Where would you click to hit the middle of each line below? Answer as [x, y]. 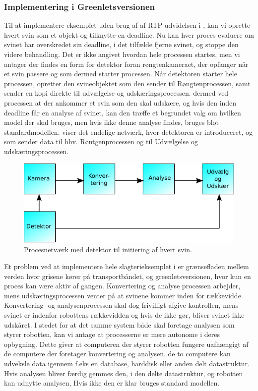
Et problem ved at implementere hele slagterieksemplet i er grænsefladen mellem [127, 266]
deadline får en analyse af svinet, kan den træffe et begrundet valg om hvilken [123, 112]
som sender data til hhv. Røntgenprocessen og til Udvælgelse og [101, 141]
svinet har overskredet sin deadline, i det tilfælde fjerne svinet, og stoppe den [121, 44]
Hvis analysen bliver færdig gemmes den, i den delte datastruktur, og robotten [124, 373]
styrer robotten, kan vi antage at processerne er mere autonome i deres [112, 334]
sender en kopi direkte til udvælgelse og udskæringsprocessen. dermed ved [116, 93]
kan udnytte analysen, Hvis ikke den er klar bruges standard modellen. [112, 383]
